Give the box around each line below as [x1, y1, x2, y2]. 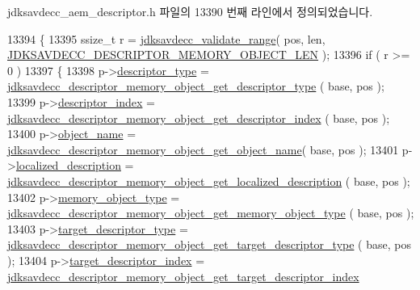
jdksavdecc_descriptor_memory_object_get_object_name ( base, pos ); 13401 [7, 141, 399, 158]
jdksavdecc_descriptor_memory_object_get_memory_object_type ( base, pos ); [7, 204, 414, 221]
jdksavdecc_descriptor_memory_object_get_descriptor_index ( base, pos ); [7, 109, 390, 126]
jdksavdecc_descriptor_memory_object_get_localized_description [7, 172, 342, 189]
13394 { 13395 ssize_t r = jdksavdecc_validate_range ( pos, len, [7, 30, 325, 47]
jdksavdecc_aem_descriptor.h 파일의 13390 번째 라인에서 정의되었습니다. [7, 3, 373, 19]
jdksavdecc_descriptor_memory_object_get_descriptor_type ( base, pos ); [7, 78, 384, 95]
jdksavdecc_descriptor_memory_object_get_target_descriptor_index [7, 267, 359, 284]
